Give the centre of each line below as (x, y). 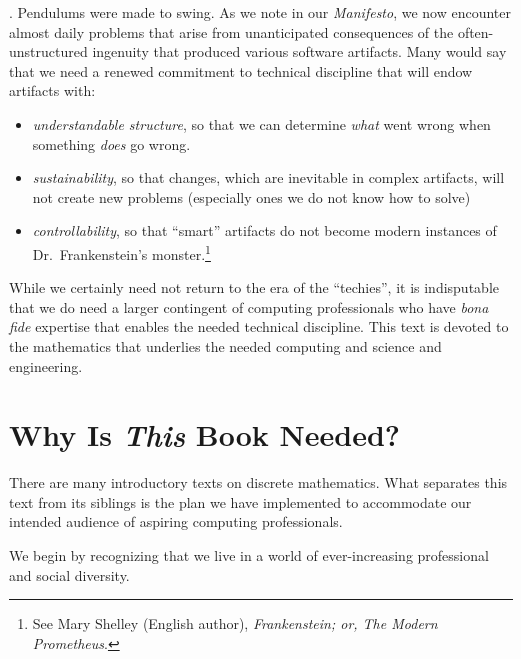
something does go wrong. (111, 143)
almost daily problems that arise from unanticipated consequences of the (231, 31)
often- (475, 31)
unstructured (48, 51)
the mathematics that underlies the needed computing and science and (225, 345)
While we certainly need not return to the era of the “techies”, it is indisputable (254, 287)
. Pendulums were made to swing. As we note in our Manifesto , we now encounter (260, 12)
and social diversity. (69, 574)
